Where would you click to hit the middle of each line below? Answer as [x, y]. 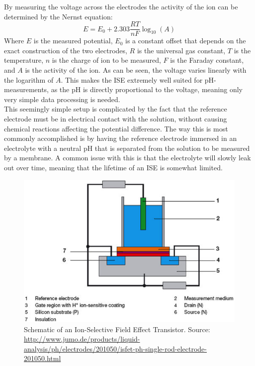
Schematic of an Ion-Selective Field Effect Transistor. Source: [117, 329]
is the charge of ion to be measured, [106, 60]
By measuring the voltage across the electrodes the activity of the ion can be [121, 6]
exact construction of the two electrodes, [66, 50]
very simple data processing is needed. [62, 99]
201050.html [42, 358]
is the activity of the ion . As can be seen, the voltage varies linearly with [136, 70]
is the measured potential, [73, 41]
